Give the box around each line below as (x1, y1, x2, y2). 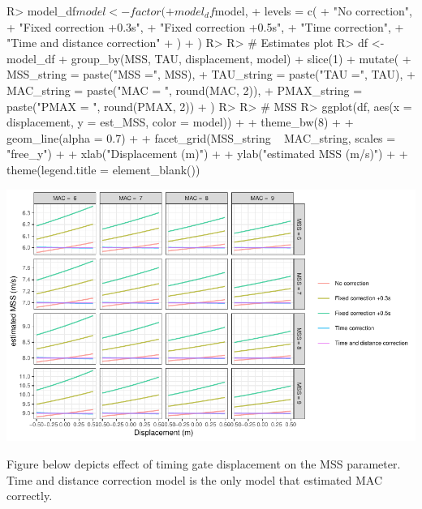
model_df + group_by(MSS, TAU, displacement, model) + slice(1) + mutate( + (6, 49, 411, 66)
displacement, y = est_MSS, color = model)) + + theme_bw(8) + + (6, 113, 354, 130)
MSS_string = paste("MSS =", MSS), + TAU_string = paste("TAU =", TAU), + (6, 66, 416, 83)
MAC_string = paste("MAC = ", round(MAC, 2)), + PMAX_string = (6, 81, 363, 98)
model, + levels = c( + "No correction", (214, 2, 412, 19)
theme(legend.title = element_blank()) (6, 160, 200, 178)
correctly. (6, 487, 53, 504)
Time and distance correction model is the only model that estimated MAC (6, 471, 383, 488)
